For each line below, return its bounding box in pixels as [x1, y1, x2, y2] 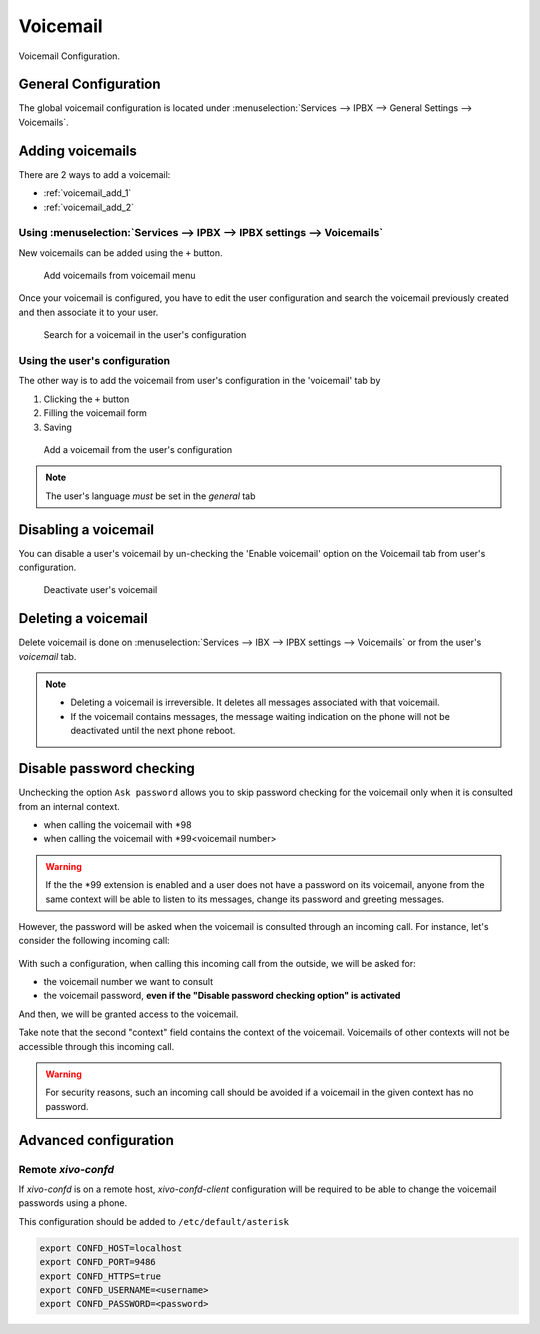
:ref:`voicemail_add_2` [43, 201, 135, 213]
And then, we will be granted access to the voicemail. [18, 1008, 239, 1020]
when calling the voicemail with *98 [43, 818, 192, 830]
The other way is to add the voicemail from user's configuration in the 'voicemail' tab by [18, 375, 381, 387]
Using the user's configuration [18, 354, 171, 367]
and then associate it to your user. [18, 306, 159, 318]
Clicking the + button [43, 393, 130, 405]
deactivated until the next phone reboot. [70, 725, 236, 737]
